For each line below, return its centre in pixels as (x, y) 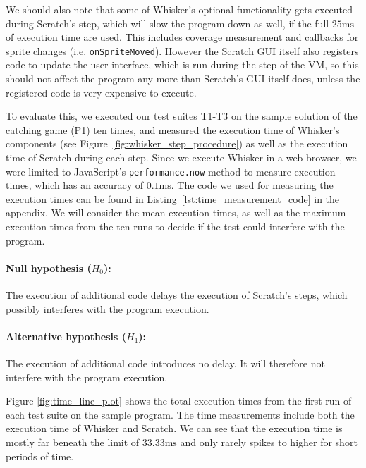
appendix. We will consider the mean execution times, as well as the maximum (176, 213)
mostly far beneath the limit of (73, 442)
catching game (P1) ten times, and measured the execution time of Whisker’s (173, 129)
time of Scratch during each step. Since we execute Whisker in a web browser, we (181, 157)
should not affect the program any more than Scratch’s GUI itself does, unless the (183, 79)
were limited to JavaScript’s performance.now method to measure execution (171, 171)
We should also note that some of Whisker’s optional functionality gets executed (179, 9)
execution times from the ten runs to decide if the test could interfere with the (175, 227)
